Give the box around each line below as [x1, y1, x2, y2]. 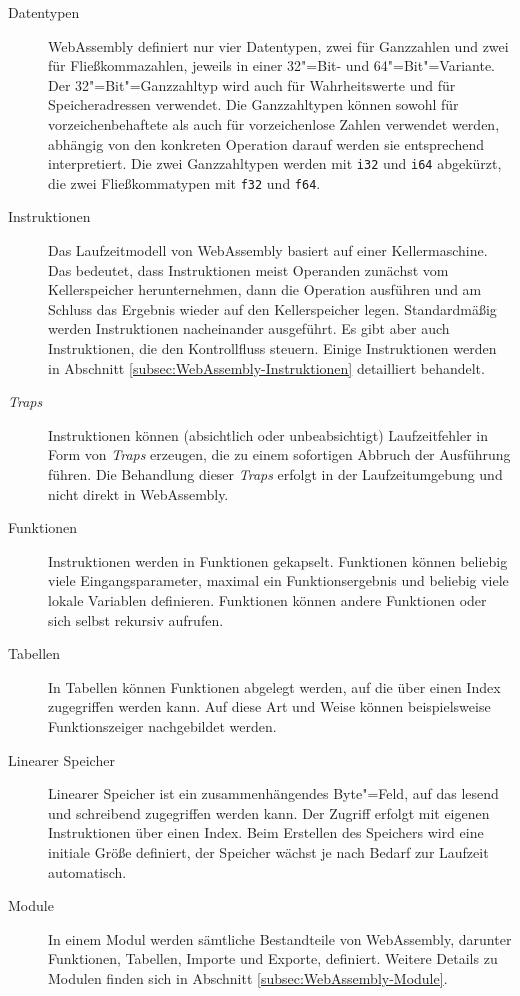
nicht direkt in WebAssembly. [48, 483, 229, 504]
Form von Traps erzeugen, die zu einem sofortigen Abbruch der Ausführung [48, 444, 511, 465]
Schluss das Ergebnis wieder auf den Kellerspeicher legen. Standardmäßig [48, 298, 497, 319]
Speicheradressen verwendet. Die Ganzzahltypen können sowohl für [48, 94, 459, 115]
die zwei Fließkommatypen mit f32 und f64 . [48, 172, 321, 193]
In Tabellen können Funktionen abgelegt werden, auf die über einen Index [48, 676, 501, 697]
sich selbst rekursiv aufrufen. [48, 609, 224, 630]
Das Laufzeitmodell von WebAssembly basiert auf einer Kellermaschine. [48, 240, 488, 261]
